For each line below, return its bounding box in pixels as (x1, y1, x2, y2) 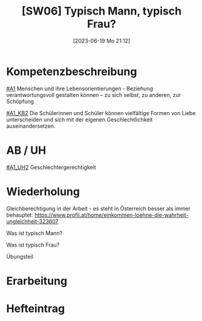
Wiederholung (6, 185, 80, 198)
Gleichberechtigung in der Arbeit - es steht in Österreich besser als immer (6, 205, 191, 212)
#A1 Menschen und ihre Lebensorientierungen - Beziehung (6, 85, 153, 92)
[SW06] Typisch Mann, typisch (21, 4, 182, 18)
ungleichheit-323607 (6, 217, 59, 225)
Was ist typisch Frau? (6, 241, 60, 248)
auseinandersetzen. (6, 122, 56, 130)
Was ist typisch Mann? (6, 229, 63, 237)
